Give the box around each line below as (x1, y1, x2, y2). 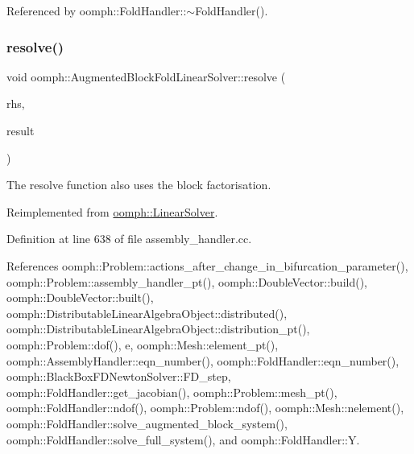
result (6, 122, 35, 138)
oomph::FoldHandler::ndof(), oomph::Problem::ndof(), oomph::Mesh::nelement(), (6, 399, 404, 416)
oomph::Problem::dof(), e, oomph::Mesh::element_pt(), (6, 336, 279, 353)
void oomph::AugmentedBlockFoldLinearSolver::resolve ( (6, 68, 286, 85)
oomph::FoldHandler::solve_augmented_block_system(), (6, 415, 288, 431)
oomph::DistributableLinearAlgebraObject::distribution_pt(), (6, 320, 310, 337)
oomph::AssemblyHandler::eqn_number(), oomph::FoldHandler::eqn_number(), (6, 352, 400, 369)
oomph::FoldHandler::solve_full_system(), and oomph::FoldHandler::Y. (6, 431, 360, 448)
